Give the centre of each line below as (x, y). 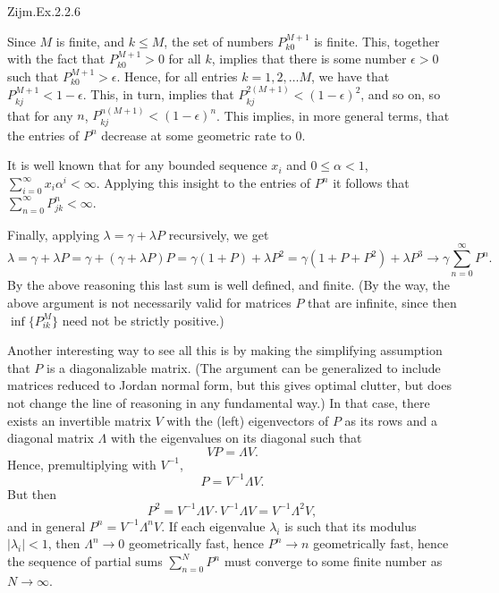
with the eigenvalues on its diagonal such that (236, 438)
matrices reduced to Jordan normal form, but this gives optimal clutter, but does (229, 385)
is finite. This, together (377, 41)
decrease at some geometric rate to (196, 135)
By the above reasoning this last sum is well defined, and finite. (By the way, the (229, 285)
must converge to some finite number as (333, 561)
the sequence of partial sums (85, 561)
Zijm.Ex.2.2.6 (44, 11)
